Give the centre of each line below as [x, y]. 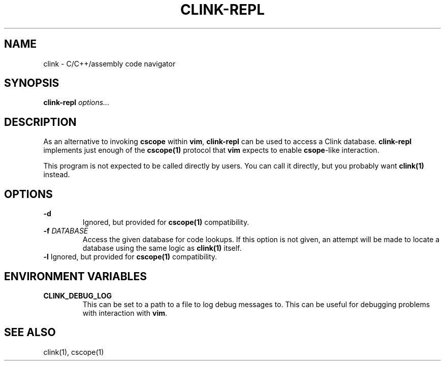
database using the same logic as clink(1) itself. [162, 248]
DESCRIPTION [40, 122]
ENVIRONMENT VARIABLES [75, 276]
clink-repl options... [76, 103]
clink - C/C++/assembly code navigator [109, 63]
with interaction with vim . [125, 313]
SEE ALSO [30, 333]
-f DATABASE [66, 231]
